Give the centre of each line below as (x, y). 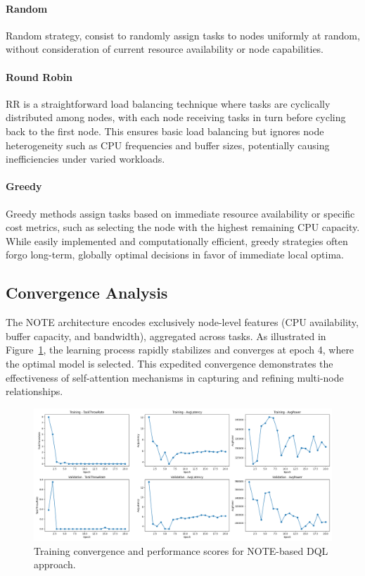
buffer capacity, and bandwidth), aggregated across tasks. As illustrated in (166, 336)
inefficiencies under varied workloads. (85, 159)
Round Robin (39, 76)
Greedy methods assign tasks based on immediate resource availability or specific (180, 213)
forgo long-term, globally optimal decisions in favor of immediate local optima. (175, 255)
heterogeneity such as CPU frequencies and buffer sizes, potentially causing (168, 145)
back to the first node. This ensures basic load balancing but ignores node (165, 131)
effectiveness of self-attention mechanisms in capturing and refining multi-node (175, 377)
